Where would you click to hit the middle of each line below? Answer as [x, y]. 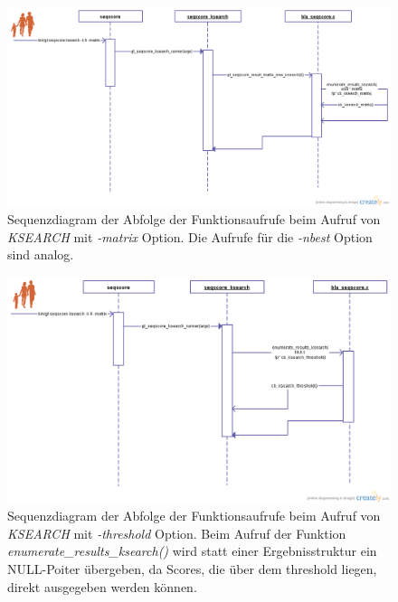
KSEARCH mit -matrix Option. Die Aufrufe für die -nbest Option [190, 236]
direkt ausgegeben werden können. [102, 586]
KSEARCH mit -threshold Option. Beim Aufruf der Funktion [177, 533]
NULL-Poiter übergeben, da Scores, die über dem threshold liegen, [192, 568]
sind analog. [41, 254]
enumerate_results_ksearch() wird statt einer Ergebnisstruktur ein [192, 551]
